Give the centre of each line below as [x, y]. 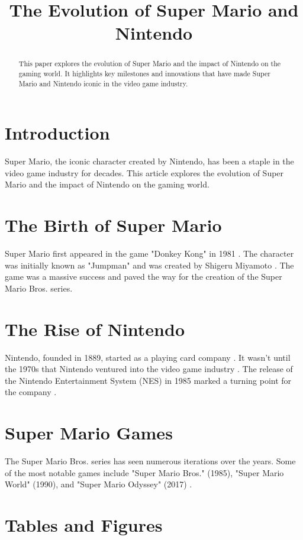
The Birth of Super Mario [113, 225]
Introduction [57, 133]
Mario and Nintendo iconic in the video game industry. [103, 83]
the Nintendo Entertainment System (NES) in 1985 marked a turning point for [148, 380]
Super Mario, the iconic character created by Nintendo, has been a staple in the [149, 161]
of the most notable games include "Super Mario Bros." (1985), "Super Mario [144, 472]
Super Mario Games [89, 433]
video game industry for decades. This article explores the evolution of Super [144, 172]
